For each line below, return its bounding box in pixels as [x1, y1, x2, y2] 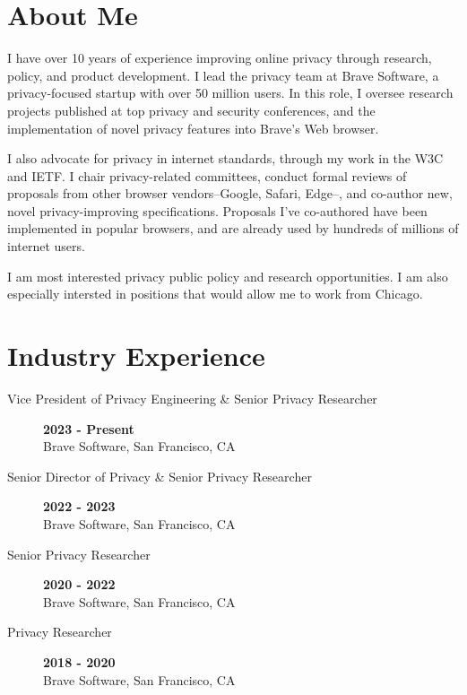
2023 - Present [43, 419, 134, 438]
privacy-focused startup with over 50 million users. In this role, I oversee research [7, 83, 454, 102]
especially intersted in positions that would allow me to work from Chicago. [7, 284, 423, 303]
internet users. [7, 237, 85, 256]
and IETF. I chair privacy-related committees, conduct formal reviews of [7, 166, 407, 185]
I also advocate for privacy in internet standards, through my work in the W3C [7, 149, 444, 168]
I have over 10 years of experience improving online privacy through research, [7, 48, 432, 67]
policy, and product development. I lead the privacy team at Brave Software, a [7, 65, 439, 84]
